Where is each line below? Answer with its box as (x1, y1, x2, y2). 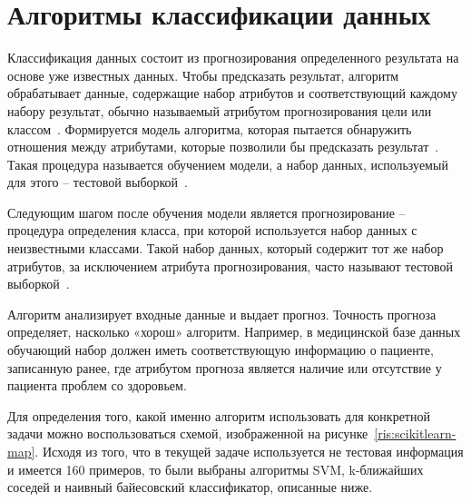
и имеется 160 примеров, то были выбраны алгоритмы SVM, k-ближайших (7, 459, 424, 478)
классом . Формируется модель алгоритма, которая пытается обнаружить (7, 119, 412, 138)
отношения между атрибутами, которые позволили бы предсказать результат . (7, 137, 439, 156)
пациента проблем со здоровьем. (7, 376, 187, 395)
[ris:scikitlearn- (374, 424, 456, 443)
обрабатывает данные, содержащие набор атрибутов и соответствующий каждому (7, 84, 457, 103)
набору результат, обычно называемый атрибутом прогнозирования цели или (7, 101, 432, 120)
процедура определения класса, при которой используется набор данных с (7, 221, 417, 240)
